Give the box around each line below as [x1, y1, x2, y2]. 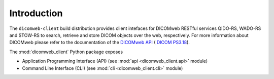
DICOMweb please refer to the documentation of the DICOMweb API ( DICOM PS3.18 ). [9, 39, 190, 46]
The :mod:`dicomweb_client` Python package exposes [9, 49, 123, 55]
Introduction [9, 8, 63, 19]
